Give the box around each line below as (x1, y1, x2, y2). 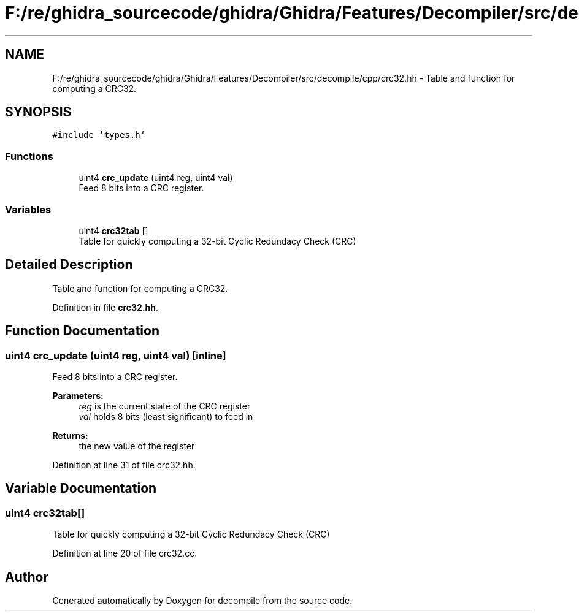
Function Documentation (5, 323, 159, 339)
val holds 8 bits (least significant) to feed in (79, 411, 253, 422)
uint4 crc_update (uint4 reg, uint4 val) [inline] (5, 349, 226, 362)
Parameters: (52, 390, 104, 401)
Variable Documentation (5, 481, 157, 496)
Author (5, 569, 48, 585)
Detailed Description (5, 257, 133, 273)
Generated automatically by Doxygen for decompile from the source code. (52, 595, 353, 606)
